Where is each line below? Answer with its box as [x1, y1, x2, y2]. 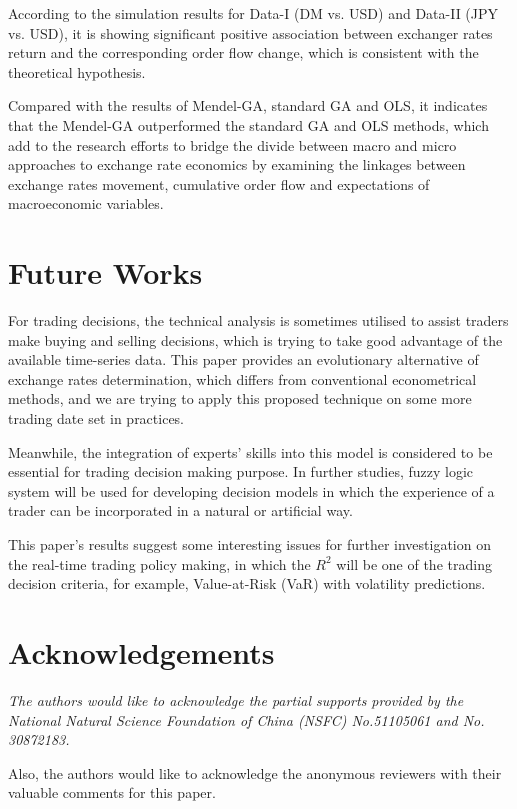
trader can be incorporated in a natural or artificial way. [8, 500, 353, 521]
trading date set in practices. [8, 408, 185, 429]
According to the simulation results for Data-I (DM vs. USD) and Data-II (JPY [8, 3, 499, 23]
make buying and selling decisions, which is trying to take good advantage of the [8, 329, 503, 350]
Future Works [8, 252, 203, 293]
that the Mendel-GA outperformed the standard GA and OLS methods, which [8, 114, 489, 135]
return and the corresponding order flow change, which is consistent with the [8, 42, 479, 63]
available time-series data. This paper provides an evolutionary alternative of [8, 349, 479, 370]
